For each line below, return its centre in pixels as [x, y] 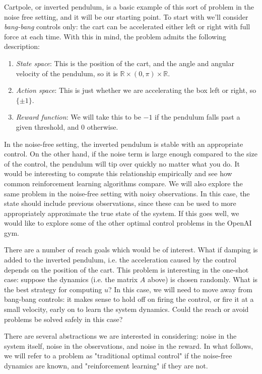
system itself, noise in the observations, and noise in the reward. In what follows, [129, 345]
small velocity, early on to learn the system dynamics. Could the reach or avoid [126, 309]
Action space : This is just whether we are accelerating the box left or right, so [136, 90]
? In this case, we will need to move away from [180, 289]
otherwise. [103, 126]
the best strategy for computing [53, 289]
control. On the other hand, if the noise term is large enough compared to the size [131, 154]
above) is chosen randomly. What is [203, 279]
